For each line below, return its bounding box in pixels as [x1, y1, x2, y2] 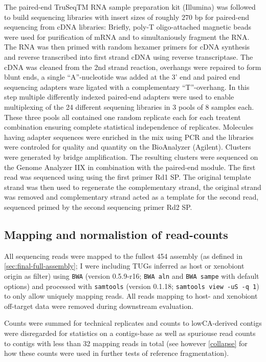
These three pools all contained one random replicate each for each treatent [4, 111, 241, 122]
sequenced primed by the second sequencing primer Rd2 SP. [4, 201, 192, 212]
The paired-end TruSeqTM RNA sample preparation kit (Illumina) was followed [4, 2, 256, 12]
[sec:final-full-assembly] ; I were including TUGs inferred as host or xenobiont [4, 260, 245, 271]
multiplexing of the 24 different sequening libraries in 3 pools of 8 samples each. [4, 101, 254, 112]
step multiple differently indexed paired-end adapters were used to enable [4, 91, 234, 102]
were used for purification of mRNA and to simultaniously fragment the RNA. [4, 31, 250, 42]
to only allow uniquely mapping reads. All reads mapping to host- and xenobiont [4, 291, 258, 301]
